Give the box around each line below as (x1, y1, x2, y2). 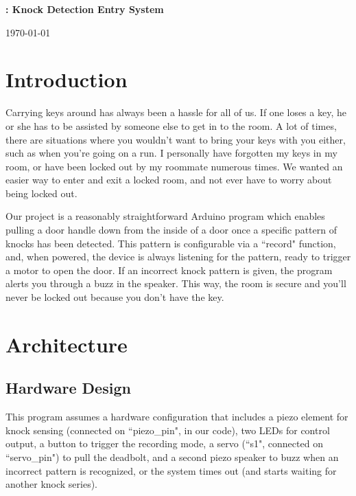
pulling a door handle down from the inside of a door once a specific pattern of (5, 223, 337, 237)
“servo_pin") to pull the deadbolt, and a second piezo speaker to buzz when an (5, 449, 339, 464)
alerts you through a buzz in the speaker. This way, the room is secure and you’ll (5, 276, 346, 291)
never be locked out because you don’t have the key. (5, 290, 224, 304)
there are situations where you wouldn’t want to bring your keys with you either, (5, 132, 346, 146)
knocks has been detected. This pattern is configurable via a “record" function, (5, 236, 336, 250)
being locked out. (5, 185, 78, 200)
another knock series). (5, 477, 98, 491)
